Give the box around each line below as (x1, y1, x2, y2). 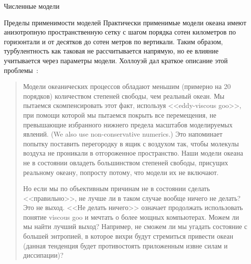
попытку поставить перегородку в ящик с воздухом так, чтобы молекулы (23, 138, 239, 148)
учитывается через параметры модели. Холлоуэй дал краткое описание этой (4, 55, 228, 65)
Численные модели (4, 1, 60, 11)
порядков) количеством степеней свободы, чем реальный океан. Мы (23, 90, 225, 101)
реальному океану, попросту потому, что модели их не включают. (23, 167, 219, 177)
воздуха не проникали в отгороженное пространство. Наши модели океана (23, 148, 243, 158)
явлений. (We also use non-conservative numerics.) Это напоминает (23, 129, 223, 139)
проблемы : (4, 65, 38, 75)
